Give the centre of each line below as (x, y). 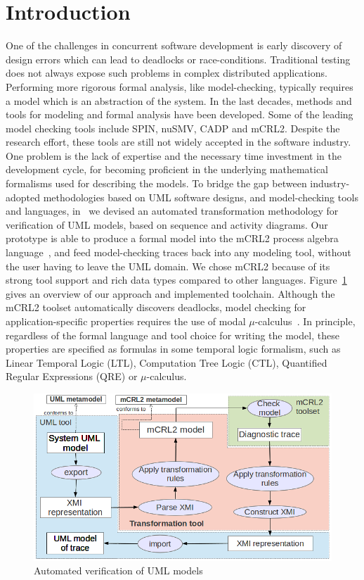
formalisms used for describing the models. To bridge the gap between (156, 183)
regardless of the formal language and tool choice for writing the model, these (173, 335)
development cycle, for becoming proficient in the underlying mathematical (167, 169)
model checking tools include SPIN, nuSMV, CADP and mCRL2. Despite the (173, 128)
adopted (23, 197)
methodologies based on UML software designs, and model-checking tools (201, 197)
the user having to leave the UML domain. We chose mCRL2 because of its (168, 266)
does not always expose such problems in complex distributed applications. (167, 73)
